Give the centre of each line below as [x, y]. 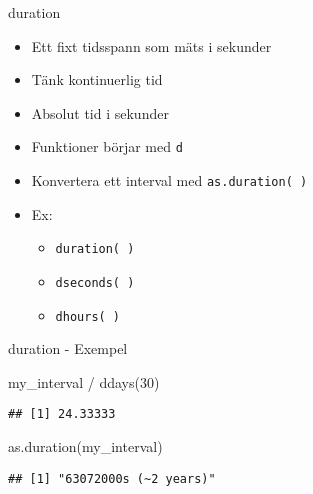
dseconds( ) [95, 282]
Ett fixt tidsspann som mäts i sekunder [151, 45]
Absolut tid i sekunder [100, 112]
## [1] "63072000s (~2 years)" [112, 478]
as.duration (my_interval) [85, 446]
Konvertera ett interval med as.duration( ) [169, 180]
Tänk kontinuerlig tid [97, 79]
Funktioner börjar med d [107, 146]
